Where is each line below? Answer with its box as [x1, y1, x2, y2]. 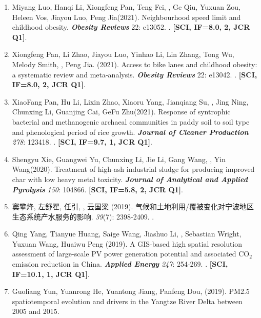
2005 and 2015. [12, 306, 59, 316]
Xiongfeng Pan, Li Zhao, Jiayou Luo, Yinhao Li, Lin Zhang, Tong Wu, [12, 49, 234, 59]
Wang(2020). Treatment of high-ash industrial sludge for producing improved [12, 164, 255, 174]
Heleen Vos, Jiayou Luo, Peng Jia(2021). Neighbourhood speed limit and [12, 11, 241, 22]
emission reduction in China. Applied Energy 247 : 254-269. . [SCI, [12, 259, 228, 269]
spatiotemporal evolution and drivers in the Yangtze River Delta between [12, 295, 243, 306]
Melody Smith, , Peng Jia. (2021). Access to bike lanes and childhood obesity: [12, 58, 257, 69]
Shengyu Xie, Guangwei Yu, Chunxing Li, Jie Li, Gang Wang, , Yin [12, 153, 226, 164]
